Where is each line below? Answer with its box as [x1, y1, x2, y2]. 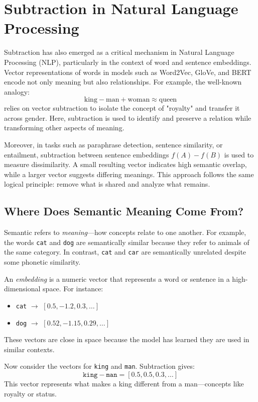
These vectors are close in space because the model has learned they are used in [4, 334, 249, 345]
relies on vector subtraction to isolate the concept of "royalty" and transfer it [4, 103, 240, 113]
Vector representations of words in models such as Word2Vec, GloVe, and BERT [4, 66, 251, 77]
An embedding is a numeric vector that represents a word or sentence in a [4, 273, 230, 284]
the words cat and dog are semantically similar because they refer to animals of [4, 236, 249, 247]
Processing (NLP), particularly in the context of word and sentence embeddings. [4, 56, 251, 67]
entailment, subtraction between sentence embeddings [4, 149, 169, 159]
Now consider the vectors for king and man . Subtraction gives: [4, 361, 195, 371]
